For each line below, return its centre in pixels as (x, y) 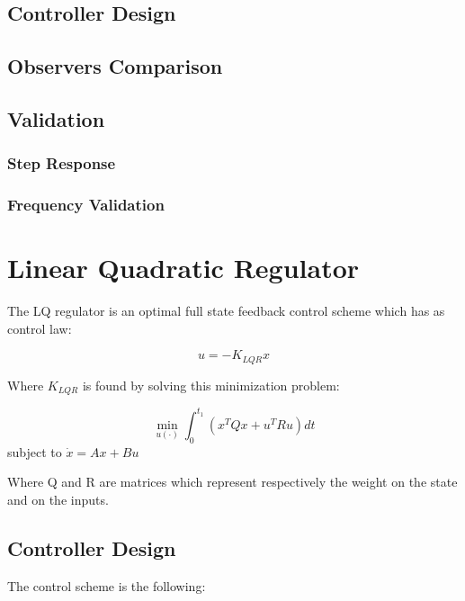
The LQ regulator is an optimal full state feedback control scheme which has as (226, 311)
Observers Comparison (115, 66)
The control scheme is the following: (107, 585)
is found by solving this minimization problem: (211, 385)
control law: (40, 328)
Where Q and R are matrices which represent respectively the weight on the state (232, 482)
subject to (35, 451)
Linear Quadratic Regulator (183, 268)
